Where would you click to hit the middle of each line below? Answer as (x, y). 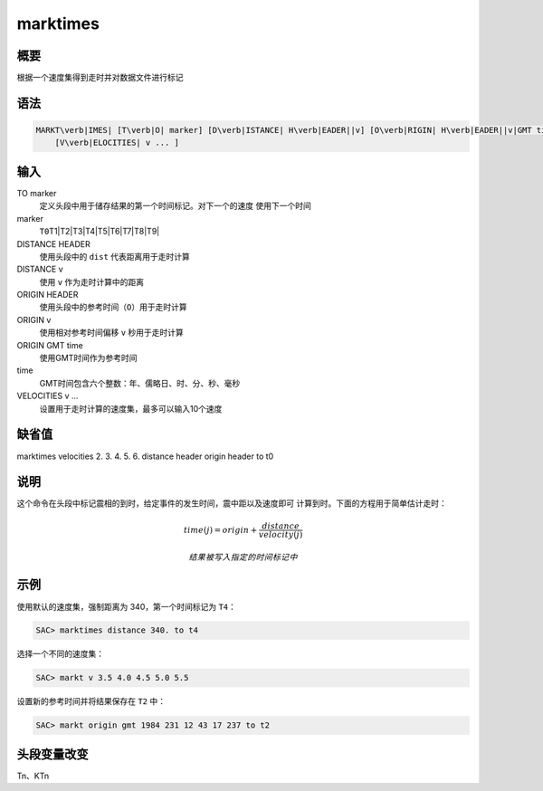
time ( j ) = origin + (221, 530)
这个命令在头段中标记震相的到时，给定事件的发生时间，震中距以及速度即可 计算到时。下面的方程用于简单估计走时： (232, 503)
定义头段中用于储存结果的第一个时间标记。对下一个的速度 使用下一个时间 (175, 206)
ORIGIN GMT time (50, 345)
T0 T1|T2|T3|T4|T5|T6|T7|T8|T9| (100, 232)
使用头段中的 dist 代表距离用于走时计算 (114, 256)
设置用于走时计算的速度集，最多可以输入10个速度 (131, 408)
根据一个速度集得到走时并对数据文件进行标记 (100, 78)
